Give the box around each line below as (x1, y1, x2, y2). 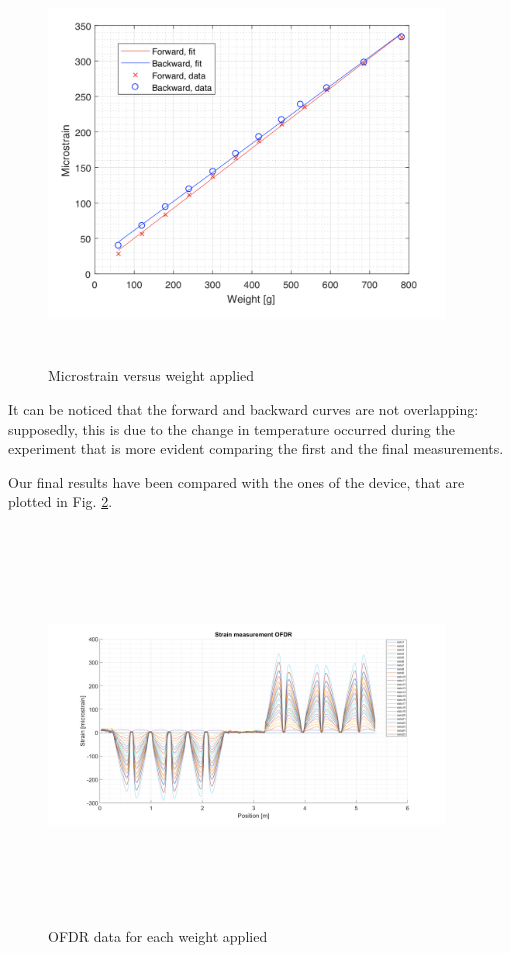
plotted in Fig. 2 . (8, 491, 113, 512)
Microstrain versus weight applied (48, 365, 255, 386)
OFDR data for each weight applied (48, 926, 268, 947)
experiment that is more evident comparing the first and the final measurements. (8, 438, 504, 459)
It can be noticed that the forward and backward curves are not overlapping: (8, 399, 479, 420)
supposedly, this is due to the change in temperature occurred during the (8, 418, 455, 439)
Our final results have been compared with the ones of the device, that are (8, 471, 465, 492)
